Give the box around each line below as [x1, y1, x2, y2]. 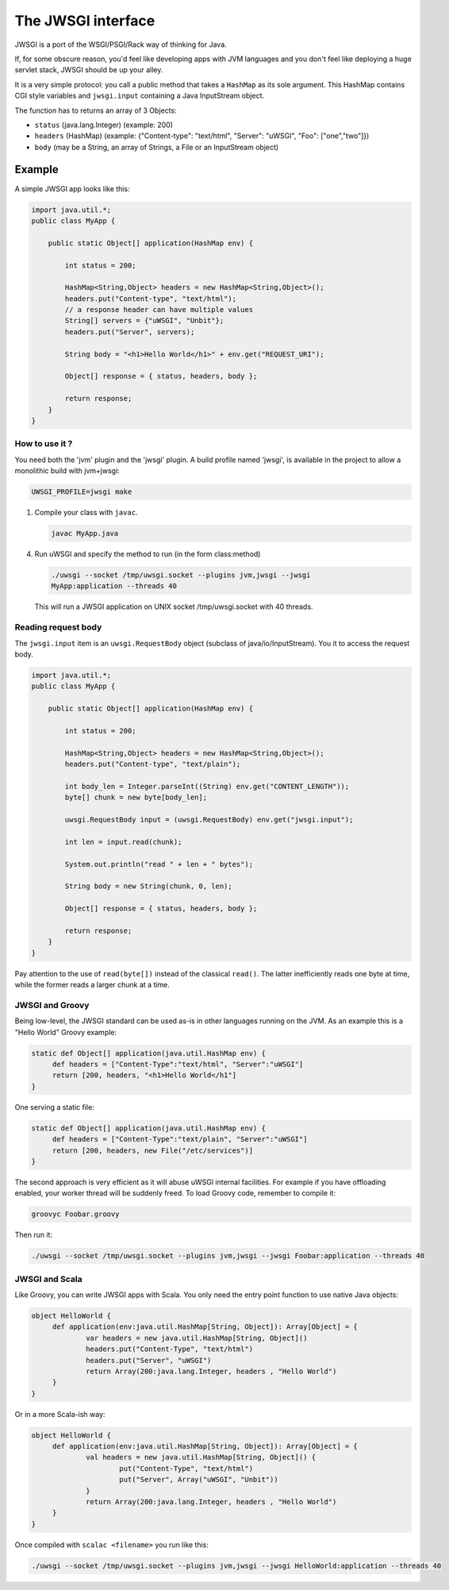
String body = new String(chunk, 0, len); [64, 882, 233, 891]
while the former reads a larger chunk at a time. [14, 980, 171, 990]
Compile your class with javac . [34, 508, 138, 518]
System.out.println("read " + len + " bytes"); [64, 860, 254, 868]
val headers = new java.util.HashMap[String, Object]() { [86, 1453, 317, 1462]
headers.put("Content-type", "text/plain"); [64, 760, 241, 769]
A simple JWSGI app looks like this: [14, 183, 130, 194]
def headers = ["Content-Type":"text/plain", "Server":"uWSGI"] [52, 1135, 308, 1144]
